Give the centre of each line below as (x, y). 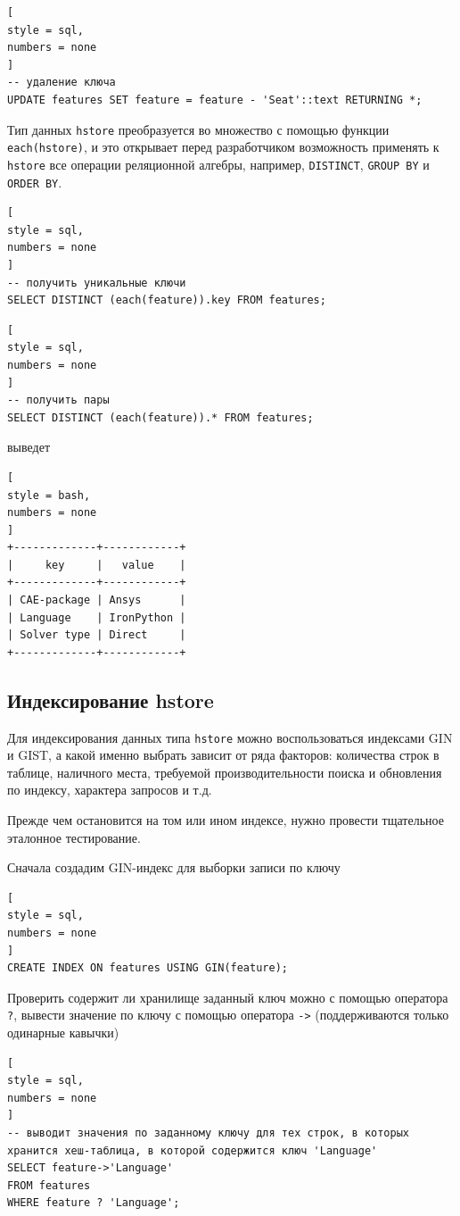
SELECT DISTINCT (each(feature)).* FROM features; (160, 417)
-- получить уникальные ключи (97, 283)
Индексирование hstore (111, 700)
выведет (29, 447)
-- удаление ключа (62, 83)
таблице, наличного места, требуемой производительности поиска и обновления (225, 772)
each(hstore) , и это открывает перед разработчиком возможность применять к (223, 147)
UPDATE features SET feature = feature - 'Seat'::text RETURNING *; (215, 100)
